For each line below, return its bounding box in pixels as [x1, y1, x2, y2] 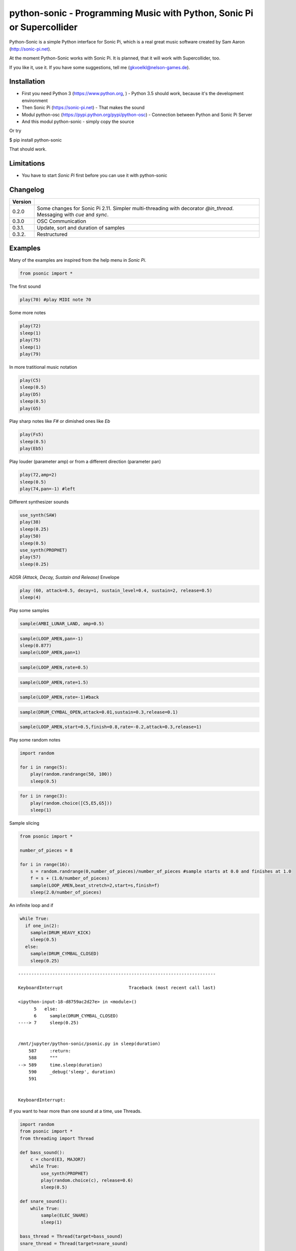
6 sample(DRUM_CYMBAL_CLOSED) [33, 1013, 118, 1018]
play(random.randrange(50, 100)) [30, 771, 112, 777]
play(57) [19, 554, 41, 560]
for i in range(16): [19, 861, 70, 867]
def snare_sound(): [19, 1198, 67, 1204]
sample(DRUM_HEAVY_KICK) [30, 930, 91, 936]
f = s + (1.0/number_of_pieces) [30, 876, 110, 881]
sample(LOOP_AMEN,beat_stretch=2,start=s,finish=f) [30, 882, 160, 888]
